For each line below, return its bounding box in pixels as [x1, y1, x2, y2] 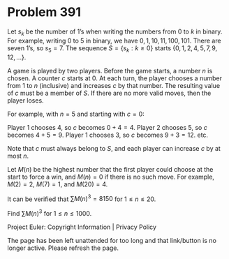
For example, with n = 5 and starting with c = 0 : [7, 110, 145, 118]
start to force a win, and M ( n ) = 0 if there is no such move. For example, [7, 172, 215, 181]
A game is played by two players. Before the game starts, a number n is [7, 66, 213, 75]
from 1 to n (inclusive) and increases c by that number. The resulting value [7, 81, 221, 89]
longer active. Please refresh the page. [7, 244, 119, 252]
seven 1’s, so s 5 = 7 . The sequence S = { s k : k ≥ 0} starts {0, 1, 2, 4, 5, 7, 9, [7, 43, 218, 54]
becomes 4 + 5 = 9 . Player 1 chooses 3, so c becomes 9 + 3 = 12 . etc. [7, 131, 208, 139]
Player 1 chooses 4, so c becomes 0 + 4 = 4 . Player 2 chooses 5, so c [7, 123, 207, 131]
